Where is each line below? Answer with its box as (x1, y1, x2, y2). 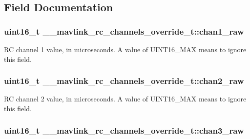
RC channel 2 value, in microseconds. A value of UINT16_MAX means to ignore (4, 94, 247, 104)
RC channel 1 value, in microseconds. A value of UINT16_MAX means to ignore (4, 44, 247, 54)
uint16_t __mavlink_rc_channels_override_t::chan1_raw (4, 25, 244, 37)
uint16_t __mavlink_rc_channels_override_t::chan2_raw (4, 75, 244, 87)
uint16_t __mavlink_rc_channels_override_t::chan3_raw (4, 124, 244, 136)
